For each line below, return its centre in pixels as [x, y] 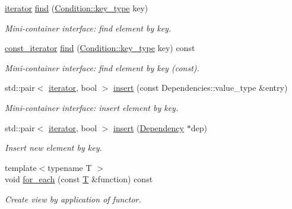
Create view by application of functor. [73, 199]
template [21, 167]
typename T [70, 167]
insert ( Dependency [149, 127]
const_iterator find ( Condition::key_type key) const [100, 48]
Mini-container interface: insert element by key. [92, 107]
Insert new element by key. [53, 148]
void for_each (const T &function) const [79, 179]
